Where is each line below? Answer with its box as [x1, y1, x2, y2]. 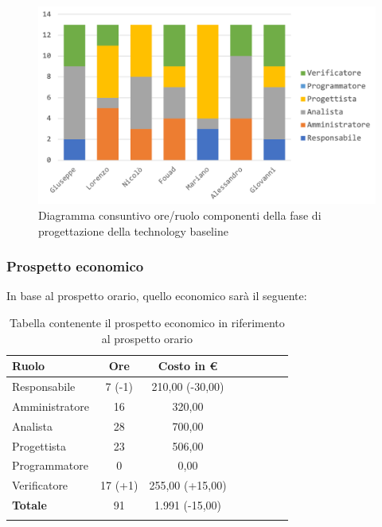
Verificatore [12, 477, 68, 494]
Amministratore [12, 397, 89, 414]
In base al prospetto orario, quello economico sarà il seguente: [6, 287, 307, 304]
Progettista [12, 437, 66, 454]
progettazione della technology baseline [38, 222, 228, 239]
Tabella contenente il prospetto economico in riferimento [9, 314, 285, 331]
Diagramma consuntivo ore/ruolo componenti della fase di [38, 207, 322, 224]
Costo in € [158, 357, 218, 374]
